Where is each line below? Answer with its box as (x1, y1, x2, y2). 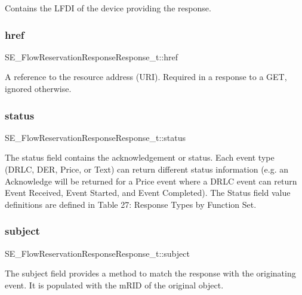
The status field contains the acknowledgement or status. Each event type (5, 151, 275, 164)
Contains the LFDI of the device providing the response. (5, 2, 211, 14)
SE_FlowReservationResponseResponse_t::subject (5, 247, 190, 259)
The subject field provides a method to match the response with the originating (5, 267, 296, 279)
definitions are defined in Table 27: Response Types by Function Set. (5, 198, 257, 210)
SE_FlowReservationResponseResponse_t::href (5, 50, 178, 63)
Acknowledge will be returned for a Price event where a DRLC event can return (5, 174, 297, 187)
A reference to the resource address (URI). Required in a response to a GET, (5, 70, 287, 83)
